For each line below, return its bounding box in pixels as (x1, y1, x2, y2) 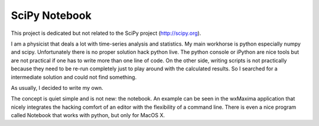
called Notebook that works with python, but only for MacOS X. (11, 112, 165, 119)
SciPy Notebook (11, 9, 92, 22)
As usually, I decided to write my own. (11, 84, 103, 91)
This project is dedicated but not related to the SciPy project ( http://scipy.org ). (11, 30, 201, 37)
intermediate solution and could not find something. (11, 73, 137, 80)
